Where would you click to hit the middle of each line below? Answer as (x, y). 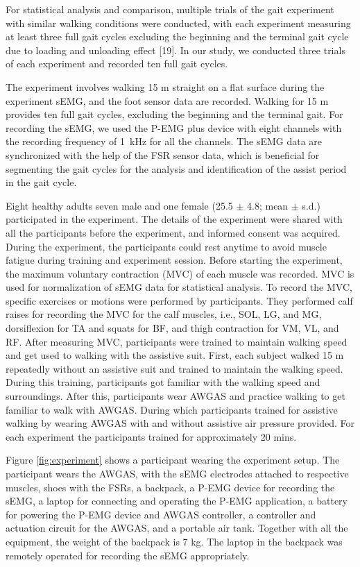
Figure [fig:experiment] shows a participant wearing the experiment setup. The (173, 460)
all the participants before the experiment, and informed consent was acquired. (173, 232)
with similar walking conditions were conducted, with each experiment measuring (178, 23)
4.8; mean (268, 205)
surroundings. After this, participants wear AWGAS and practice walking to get (175, 396)
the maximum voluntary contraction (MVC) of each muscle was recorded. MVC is (180, 273)
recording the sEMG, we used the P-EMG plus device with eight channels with (174, 127)
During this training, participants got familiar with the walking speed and (163, 382)
